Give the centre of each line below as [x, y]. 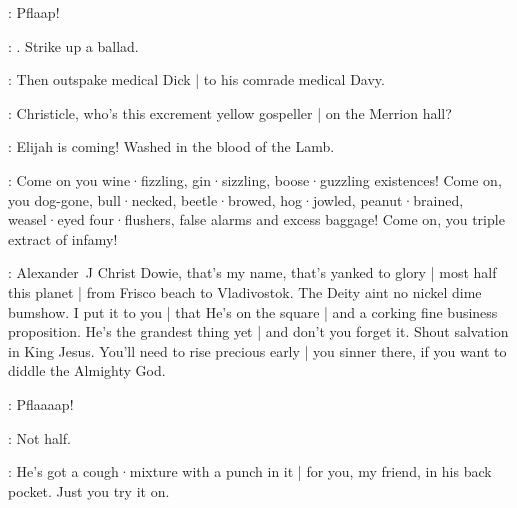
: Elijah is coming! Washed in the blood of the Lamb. [171, 146]
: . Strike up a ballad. [73, 45]
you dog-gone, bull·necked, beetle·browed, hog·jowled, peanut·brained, [236, 199]
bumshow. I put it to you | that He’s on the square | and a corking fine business [253, 311]
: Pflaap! [34, 12]
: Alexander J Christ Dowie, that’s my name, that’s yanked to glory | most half [252, 272]
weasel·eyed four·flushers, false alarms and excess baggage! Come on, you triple [256, 219]
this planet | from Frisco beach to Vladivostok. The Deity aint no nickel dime [245, 291]
